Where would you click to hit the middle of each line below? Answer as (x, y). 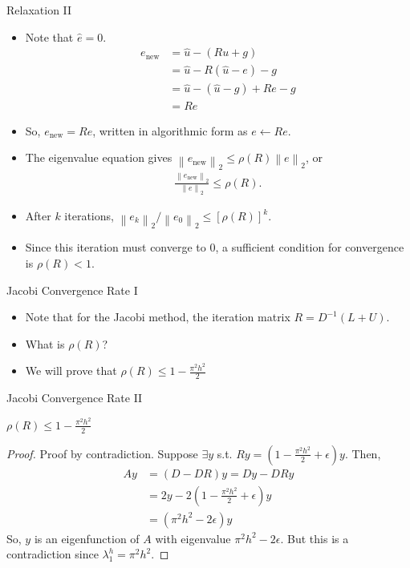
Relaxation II (39, 10)
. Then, (363, 453)
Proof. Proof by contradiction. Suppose (102, 453)
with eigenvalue (193, 538)
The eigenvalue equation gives (99, 157)
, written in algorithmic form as (170, 130)
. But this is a (315, 538)
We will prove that (71, 371)
